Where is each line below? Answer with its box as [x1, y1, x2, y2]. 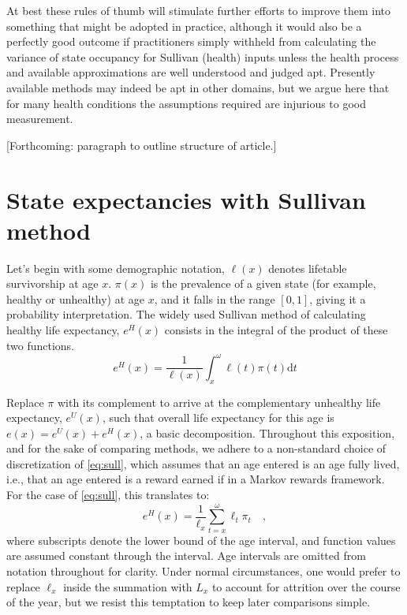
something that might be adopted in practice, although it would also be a [6, 17, 362, 34]
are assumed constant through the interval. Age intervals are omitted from [6, 547, 366, 564]
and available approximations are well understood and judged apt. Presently [6, 64, 375, 80]
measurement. [6, 110, 73, 127]
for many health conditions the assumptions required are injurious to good [6, 95, 367, 111]
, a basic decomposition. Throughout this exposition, [140, 424, 395, 441]
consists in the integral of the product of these [164, 322, 388, 338]
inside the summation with [63, 578, 192, 594]
